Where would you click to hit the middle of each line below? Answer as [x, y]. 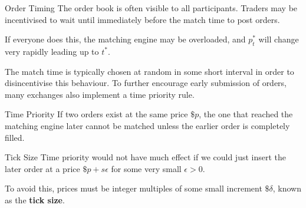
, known [287, 188]
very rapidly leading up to [52, 51]
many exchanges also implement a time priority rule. [100, 94]
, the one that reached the [246, 114]
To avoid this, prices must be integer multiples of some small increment [134, 188]
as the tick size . [35, 199]
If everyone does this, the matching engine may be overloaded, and [125, 39]
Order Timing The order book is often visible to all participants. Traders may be [151, 8]
